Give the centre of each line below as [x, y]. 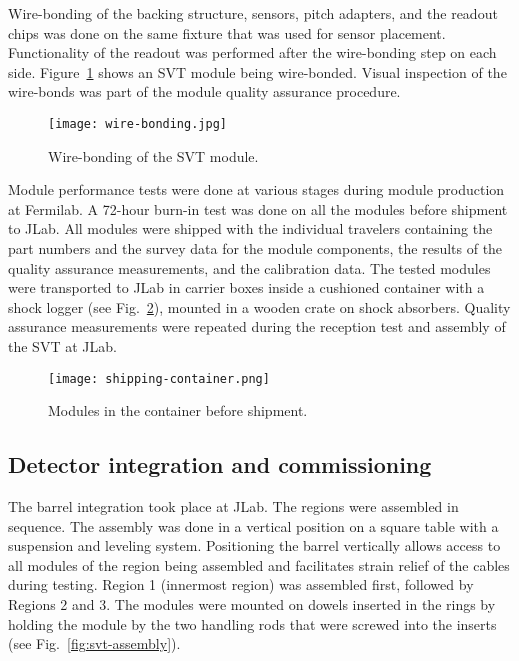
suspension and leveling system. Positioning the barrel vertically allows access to [254, 545]
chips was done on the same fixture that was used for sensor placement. [227, 32]
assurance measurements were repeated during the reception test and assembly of [257, 326]
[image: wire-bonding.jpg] [137, 123]
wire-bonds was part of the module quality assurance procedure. [204, 91]
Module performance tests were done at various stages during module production [256, 189]
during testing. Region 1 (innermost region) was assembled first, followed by [241, 584]
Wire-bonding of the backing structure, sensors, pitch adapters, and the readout [253, 13]
